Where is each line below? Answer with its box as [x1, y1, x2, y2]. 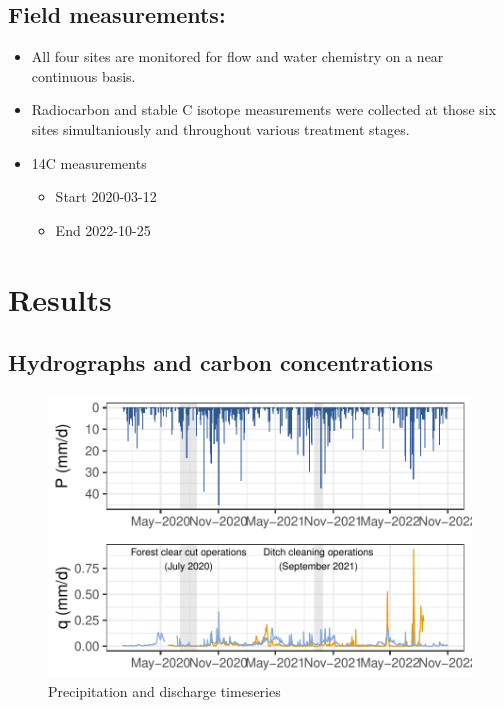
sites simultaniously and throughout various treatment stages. [31, 118, 410, 139]
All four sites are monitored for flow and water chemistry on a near [31, 46, 444, 67]
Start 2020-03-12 [55, 186, 157, 207]
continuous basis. [31, 65, 136, 86]
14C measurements [31, 152, 147, 173]
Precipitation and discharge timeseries [48, 681, 281, 702]
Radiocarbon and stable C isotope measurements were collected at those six [31, 99, 497, 120]
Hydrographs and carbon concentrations [8, 347, 433, 378]
